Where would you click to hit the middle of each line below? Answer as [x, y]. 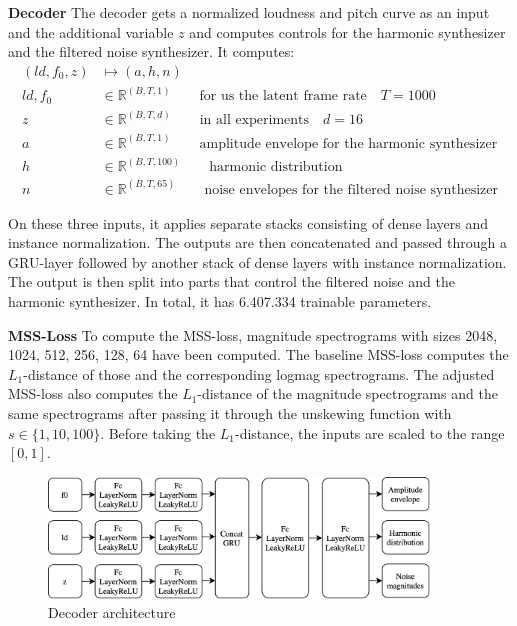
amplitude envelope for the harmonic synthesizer [348, 143]
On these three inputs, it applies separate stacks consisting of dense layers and [248, 222]
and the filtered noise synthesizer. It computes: [151, 51]
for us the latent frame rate [283, 96]
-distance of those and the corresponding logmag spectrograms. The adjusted [259, 373]
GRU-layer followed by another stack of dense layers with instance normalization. [257, 261]
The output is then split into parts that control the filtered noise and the [231, 281]
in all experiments [254, 120]
